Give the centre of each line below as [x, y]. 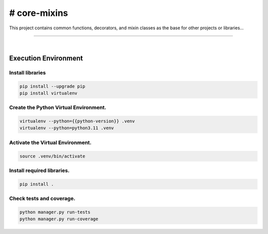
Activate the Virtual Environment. [50, 143]
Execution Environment [46, 58]
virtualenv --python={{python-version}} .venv [77, 121]
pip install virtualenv [49, 93]
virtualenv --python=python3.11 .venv [67, 128]
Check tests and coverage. [42, 199]
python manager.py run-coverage [59, 219]
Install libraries [28, 73]
